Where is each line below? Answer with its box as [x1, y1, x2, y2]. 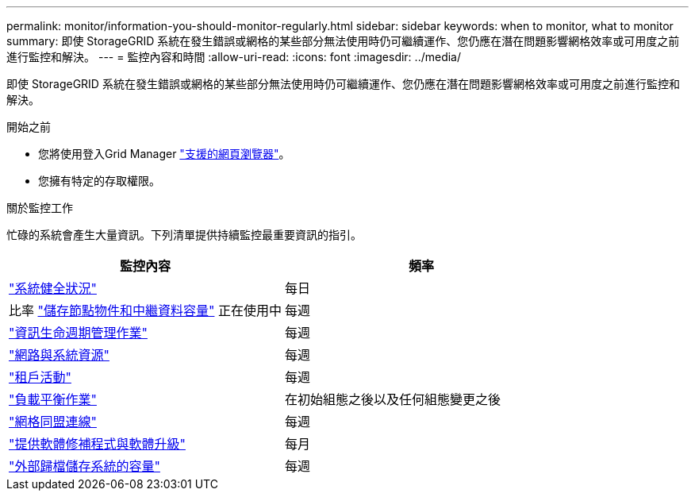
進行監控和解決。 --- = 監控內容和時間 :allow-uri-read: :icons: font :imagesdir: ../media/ [6, 50, 462, 64]
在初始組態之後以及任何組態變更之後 [284, 391, 501, 407]
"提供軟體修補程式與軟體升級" [9, 436, 186, 452]
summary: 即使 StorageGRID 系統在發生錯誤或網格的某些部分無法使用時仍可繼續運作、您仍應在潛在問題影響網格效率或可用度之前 [6, 34, 680, 48]
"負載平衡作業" [9, 391, 97, 407]
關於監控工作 [6, 201, 73, 214]
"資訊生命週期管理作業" [9, 325, 148, 341]
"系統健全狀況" [9, 280, 97, 296]
